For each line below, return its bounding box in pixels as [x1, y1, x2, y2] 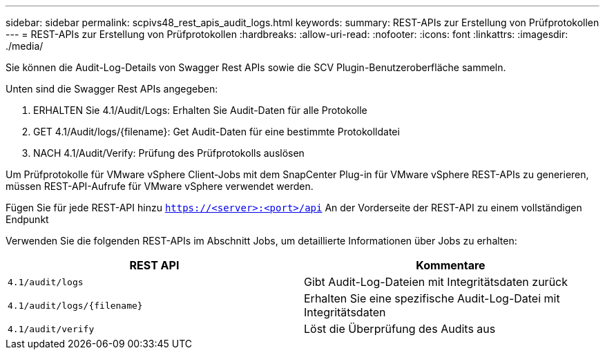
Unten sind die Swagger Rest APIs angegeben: [6, 83, 218, 95]
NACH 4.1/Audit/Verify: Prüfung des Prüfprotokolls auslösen [33, 147, 305, 159]
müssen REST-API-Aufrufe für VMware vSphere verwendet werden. [6, 180, 314, 192]
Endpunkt [6, 213, 49, 225]
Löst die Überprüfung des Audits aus [304, 322, 496, 336]
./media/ [6, 40, 44, 52]
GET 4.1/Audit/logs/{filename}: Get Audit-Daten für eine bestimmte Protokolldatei [33, 126, 400, 137]
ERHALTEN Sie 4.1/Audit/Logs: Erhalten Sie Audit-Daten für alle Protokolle [33, 104, 367, 116]
